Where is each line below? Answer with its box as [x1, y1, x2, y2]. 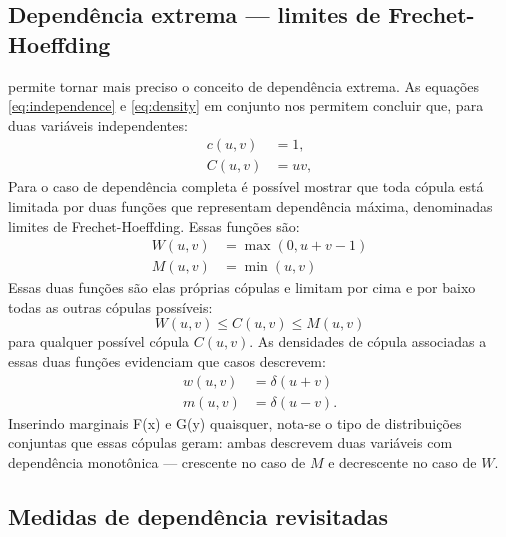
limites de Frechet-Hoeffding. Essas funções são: [8, 215, 300, 236]
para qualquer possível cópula [8, 331, 190, 352]
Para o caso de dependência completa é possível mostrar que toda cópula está [8, 176, 484, 197]
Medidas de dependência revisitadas [8, 500, 389, 531]
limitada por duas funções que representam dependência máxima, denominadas [8, 196, 493, 217]
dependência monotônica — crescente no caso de [8, 451, 306, 472]
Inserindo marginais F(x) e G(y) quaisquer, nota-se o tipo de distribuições [8, 412, 462, 433]
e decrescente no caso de [328, 451, 477, 472]
